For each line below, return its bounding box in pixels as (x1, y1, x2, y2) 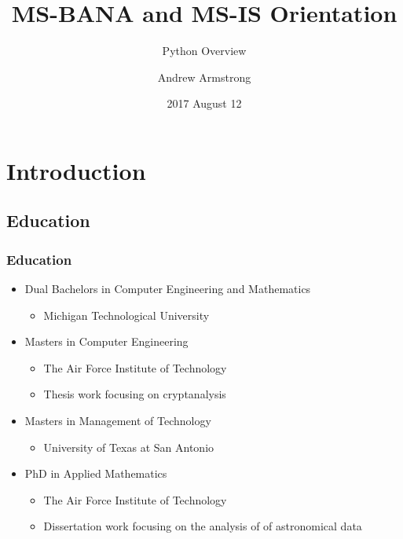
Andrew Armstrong (157, 68, 251, 85)
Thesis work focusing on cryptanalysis (43, 386, 226, 402)
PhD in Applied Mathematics (24, 465, 167, 482)
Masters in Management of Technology (24, 412, 211, 429)
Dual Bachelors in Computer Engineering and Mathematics (24, 280, 311, 297)
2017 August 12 (167, 95, 242, 112)
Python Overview (162, 42, 247, 59)
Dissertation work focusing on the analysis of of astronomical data (43, 518, 362, 534)
